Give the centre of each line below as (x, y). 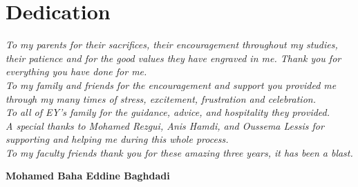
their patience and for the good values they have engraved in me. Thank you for (173, 58)
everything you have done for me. (76, 71)
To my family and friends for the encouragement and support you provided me (171, 85)
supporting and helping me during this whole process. (117, 139)
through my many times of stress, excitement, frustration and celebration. (161, 98)
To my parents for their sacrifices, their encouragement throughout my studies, (172, 45)
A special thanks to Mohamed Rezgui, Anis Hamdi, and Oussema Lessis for (165, 125)
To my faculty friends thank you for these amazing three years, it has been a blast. (179, 152)
